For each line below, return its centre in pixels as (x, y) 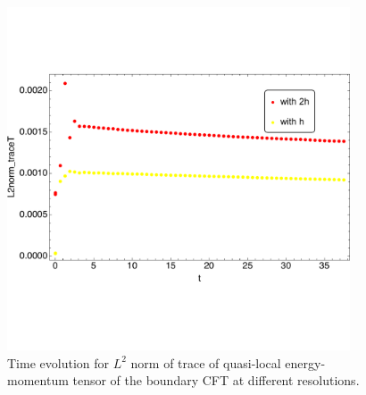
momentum (38, 380)
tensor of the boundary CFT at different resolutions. (216, 380)
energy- (305, 362)
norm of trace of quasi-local (206, 362)
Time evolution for (58, 362)
